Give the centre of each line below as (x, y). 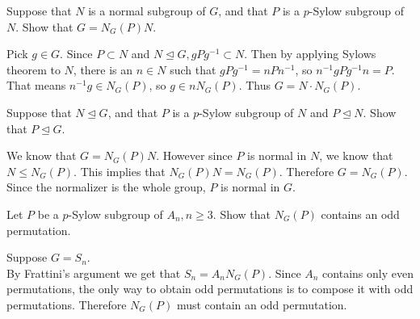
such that (193, 69)
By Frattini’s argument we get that (94, 273)
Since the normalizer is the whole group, (106, 187)
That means (36, 85)
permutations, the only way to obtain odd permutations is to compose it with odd (210, 289)
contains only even (368, 273)
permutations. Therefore (67, 304)
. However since (194, 155)
